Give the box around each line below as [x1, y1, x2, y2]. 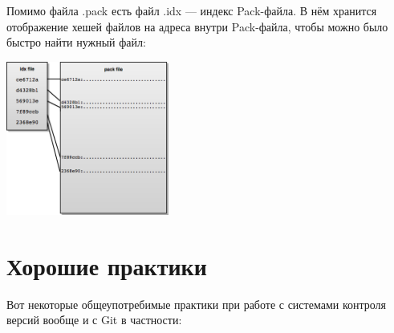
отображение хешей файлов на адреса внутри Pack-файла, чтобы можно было [6, 18, 388, 35]
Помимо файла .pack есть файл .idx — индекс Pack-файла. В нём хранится [6, 2, 377, 18]
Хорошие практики [6, 249, 207, 282]
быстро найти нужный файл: [6, 34, 146, 51]
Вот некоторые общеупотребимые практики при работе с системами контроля [6, 295, 387, 312]
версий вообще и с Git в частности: [6, 311, 182, 328]
